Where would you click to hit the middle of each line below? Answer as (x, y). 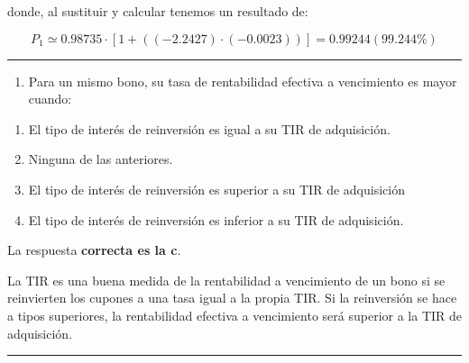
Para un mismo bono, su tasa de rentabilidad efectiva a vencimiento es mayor (243, 81)
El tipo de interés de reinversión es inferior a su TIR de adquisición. (216, 219)
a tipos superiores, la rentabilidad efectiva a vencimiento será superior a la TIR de (235, 315)
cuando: (50, 99)
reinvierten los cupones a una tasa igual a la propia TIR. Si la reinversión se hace (232, 298)
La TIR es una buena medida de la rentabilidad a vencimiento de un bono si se (226, 280)
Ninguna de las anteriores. (101, 159)
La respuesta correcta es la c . (94, 250)
